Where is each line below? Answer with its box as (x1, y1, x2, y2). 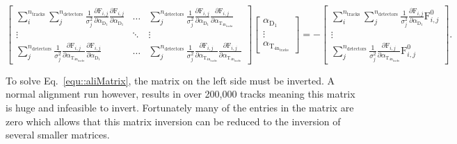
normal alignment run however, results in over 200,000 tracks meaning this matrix (6, 87, 355, 101)
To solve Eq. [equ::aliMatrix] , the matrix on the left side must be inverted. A (6, 73, 335, 87)
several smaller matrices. (6, 127, 110, 142)
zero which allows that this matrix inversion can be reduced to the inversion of (6, 114, 341, 128)
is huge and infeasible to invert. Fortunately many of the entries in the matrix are (6, 100, 354, 114)
